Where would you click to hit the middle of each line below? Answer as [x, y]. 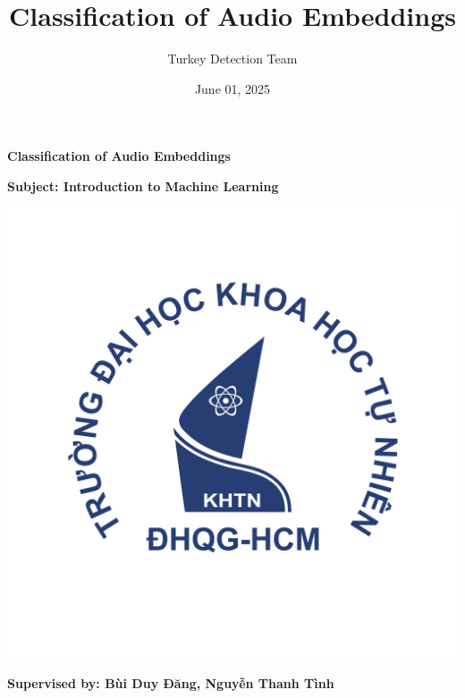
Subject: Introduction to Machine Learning [143, 185]
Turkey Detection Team [232, 59]
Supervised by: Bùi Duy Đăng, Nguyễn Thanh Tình [171, 683]
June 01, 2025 [232, 88]
